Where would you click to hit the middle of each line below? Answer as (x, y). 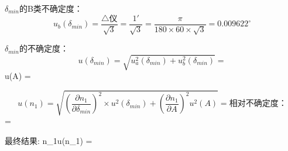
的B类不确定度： (51, 8)
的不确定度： (44, 48)
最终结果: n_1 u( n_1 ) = (49, 140)
